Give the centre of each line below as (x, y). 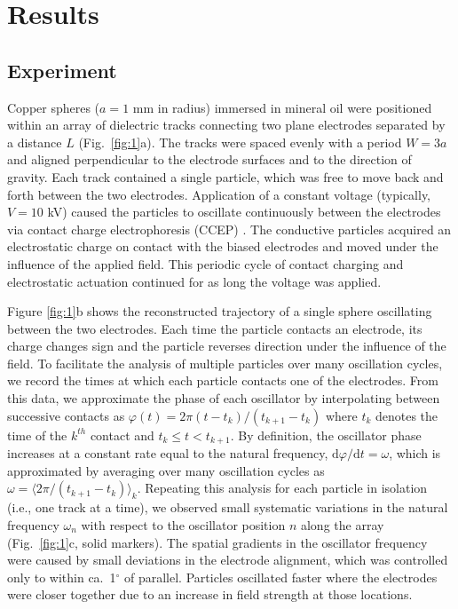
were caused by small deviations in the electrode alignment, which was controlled (228, 560)
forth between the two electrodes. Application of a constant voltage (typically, (219, 194)
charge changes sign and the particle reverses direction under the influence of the (227, 346)
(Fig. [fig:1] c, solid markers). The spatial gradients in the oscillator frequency (217, 542)
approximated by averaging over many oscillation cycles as (166, 470)
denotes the (407, 415)
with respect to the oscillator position (183, 524)
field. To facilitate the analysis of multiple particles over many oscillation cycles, (225, 363)
